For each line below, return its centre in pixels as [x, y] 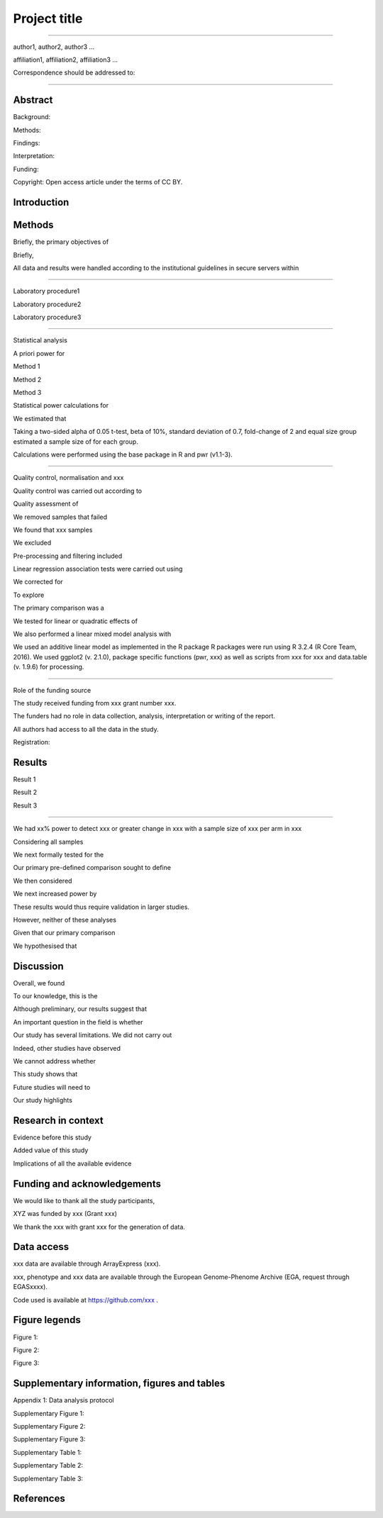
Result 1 [24, 779]
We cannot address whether [54, 1061]
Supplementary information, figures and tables [119, 1384]
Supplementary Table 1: [48, 1452]
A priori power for [39, 353]
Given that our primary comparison [64, 933]
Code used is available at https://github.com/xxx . [86, 1300]
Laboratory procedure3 [47, 317]
